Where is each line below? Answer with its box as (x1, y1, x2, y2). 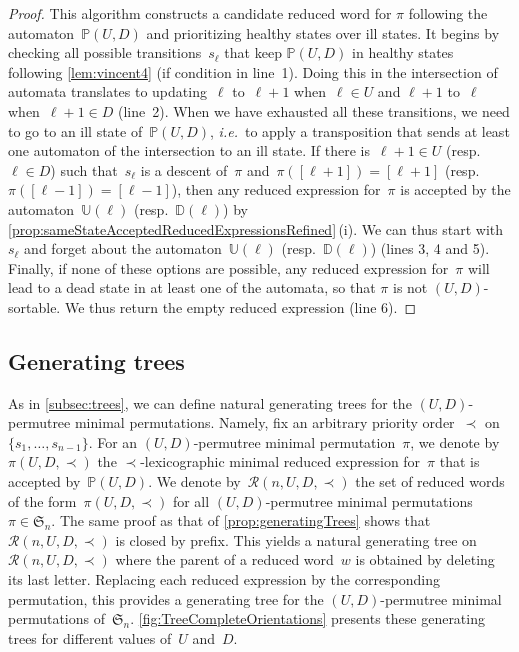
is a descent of (140, 159, 228, 180)
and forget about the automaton (24, 238, 222, 259)
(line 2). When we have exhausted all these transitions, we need (117, 100, 510, 121)
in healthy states (352, 42, 454, 63)
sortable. (8, 296, 61, 317)
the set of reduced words (355, 471, 505, 492)
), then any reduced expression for (171, 179, 381, 200)
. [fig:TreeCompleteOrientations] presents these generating (130, 608, 485, 629)
